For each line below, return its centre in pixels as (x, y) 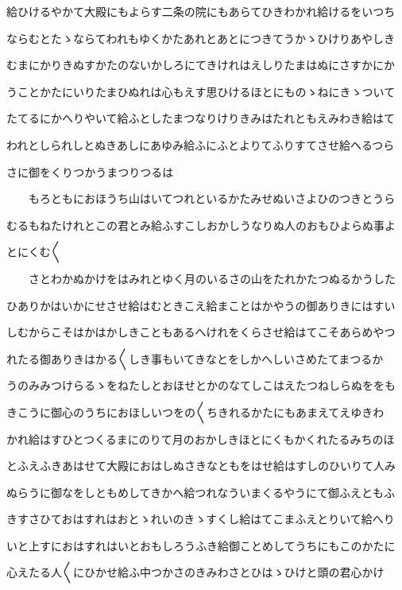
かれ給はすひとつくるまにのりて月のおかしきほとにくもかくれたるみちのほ (201, 439)
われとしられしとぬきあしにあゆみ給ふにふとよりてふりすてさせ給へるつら (201, 144)
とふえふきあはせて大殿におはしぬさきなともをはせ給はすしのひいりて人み (201, 466)
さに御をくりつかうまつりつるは (90, 171)
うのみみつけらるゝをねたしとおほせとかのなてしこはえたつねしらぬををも (201, 385)
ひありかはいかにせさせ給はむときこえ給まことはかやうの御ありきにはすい (201, 305)
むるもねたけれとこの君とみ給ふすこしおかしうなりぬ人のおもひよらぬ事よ (201, 225)
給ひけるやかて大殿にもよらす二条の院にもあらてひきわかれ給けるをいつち (201, 11)
